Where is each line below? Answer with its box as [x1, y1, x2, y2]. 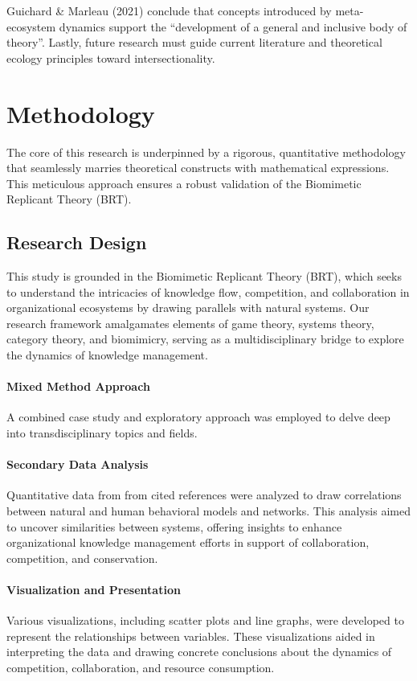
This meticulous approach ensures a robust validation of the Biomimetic [6, 174, 362, 191]
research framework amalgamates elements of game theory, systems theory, [6, 314, 374, 331]
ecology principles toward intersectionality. [6, 49, 215, 66]
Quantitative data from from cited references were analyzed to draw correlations [6, 486, 402, 503]
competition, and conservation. [6, 549, 158, 566]
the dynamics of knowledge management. [6, 347, 208, 363]
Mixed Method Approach [6, 378, 150, 395]
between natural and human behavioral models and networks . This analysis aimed [6, 503, 411, 519]
